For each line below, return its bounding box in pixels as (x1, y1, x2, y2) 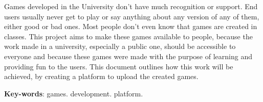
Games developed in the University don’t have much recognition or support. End (4, 1, 258, 11)
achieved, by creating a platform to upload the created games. (4, 71, 199, 82)
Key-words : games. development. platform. (4, 88, 143, 98)
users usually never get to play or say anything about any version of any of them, (4, 11, 259, 21)
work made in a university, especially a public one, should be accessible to (4, 41, 236, 52)
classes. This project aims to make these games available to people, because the (4, 31, 253, 41)
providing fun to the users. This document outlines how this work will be (4, 61, 233, 71)
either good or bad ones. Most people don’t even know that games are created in (4, 21, 257, 32)
